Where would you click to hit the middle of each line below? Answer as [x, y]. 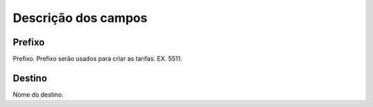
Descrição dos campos [80, 18]
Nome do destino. [38, 94]
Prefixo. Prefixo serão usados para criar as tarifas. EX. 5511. [97, 59]
